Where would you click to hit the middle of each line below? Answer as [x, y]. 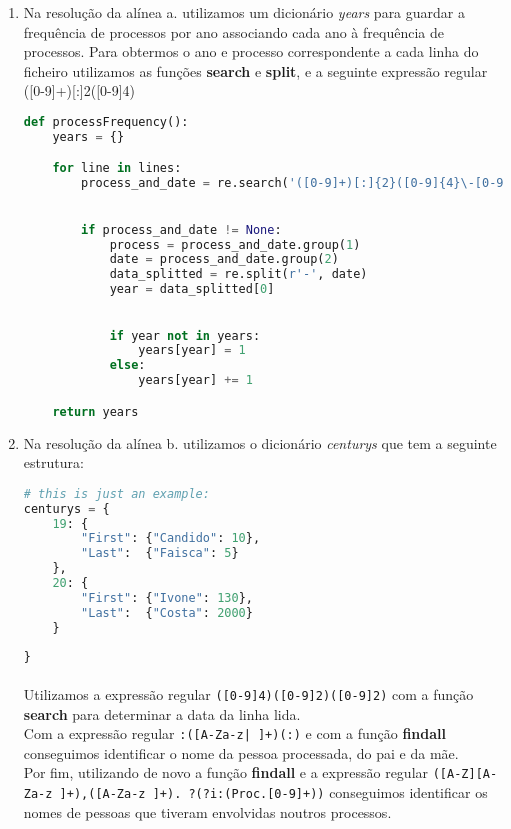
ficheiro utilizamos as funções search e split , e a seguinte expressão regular [255, 70]
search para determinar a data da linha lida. [162, 713]
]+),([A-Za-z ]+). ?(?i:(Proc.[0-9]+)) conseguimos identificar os [273, 792]
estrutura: [53, 462]
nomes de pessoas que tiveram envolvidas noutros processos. [207, 811]
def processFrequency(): [106, 121]
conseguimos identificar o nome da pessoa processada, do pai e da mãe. [241, 752]
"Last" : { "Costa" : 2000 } [167, 612]
